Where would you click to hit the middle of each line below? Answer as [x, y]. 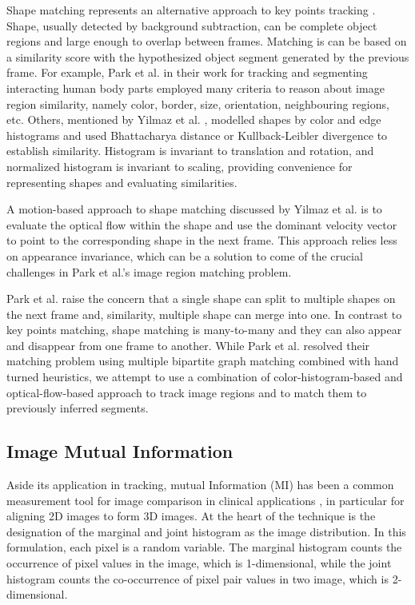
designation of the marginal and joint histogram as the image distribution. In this [206, 531]
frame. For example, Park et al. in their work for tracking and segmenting [187, 72]
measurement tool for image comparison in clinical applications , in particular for [206, 500]
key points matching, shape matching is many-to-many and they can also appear [204, 330]
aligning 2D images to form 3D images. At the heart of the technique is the [191, 516]
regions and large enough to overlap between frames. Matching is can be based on [207, 41]
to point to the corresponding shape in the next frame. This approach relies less [202, 240]
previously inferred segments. [78, 408]
